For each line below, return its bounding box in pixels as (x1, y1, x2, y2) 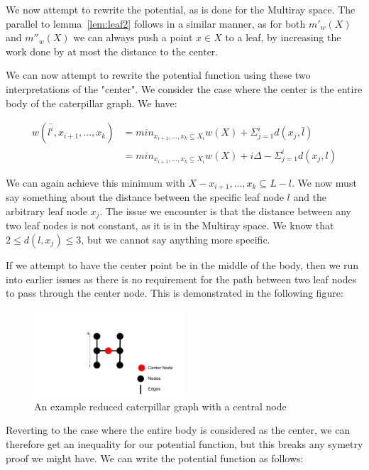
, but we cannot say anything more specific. (81, 231, 270, 246)
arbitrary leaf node (6, 203, 87, 218)
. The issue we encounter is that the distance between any (99, 203, 351, 218)
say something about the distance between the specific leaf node (6, 190, 284, 204)
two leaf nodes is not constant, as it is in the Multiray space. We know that (6, 218, 334, 233)
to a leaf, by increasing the (225, 30, 341, 45)
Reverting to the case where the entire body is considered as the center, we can (6, 422, 351, 437)
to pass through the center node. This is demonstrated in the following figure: (6, 285, 343, 300)
